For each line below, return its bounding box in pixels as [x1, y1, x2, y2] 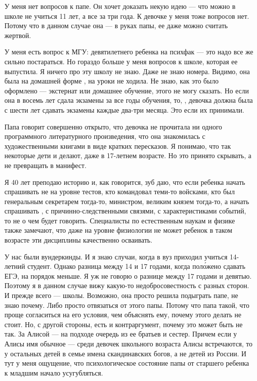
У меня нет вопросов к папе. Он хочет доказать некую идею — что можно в [4, 1, 236, 11]
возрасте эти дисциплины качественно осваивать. [4, 235, 153, 245]
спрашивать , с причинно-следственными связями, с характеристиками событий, [4, 206, 246, 216]
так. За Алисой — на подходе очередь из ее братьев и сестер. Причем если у [4, 329, 237, 339]
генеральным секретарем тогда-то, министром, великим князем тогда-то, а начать [4, 196, 249, 206]
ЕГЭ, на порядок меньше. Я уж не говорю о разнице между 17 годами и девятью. [4, 270, 252, 281]
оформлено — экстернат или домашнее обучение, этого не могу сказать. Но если [4, 85, 249, 95]
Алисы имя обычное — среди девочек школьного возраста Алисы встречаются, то [4, 339, 253, 348]
